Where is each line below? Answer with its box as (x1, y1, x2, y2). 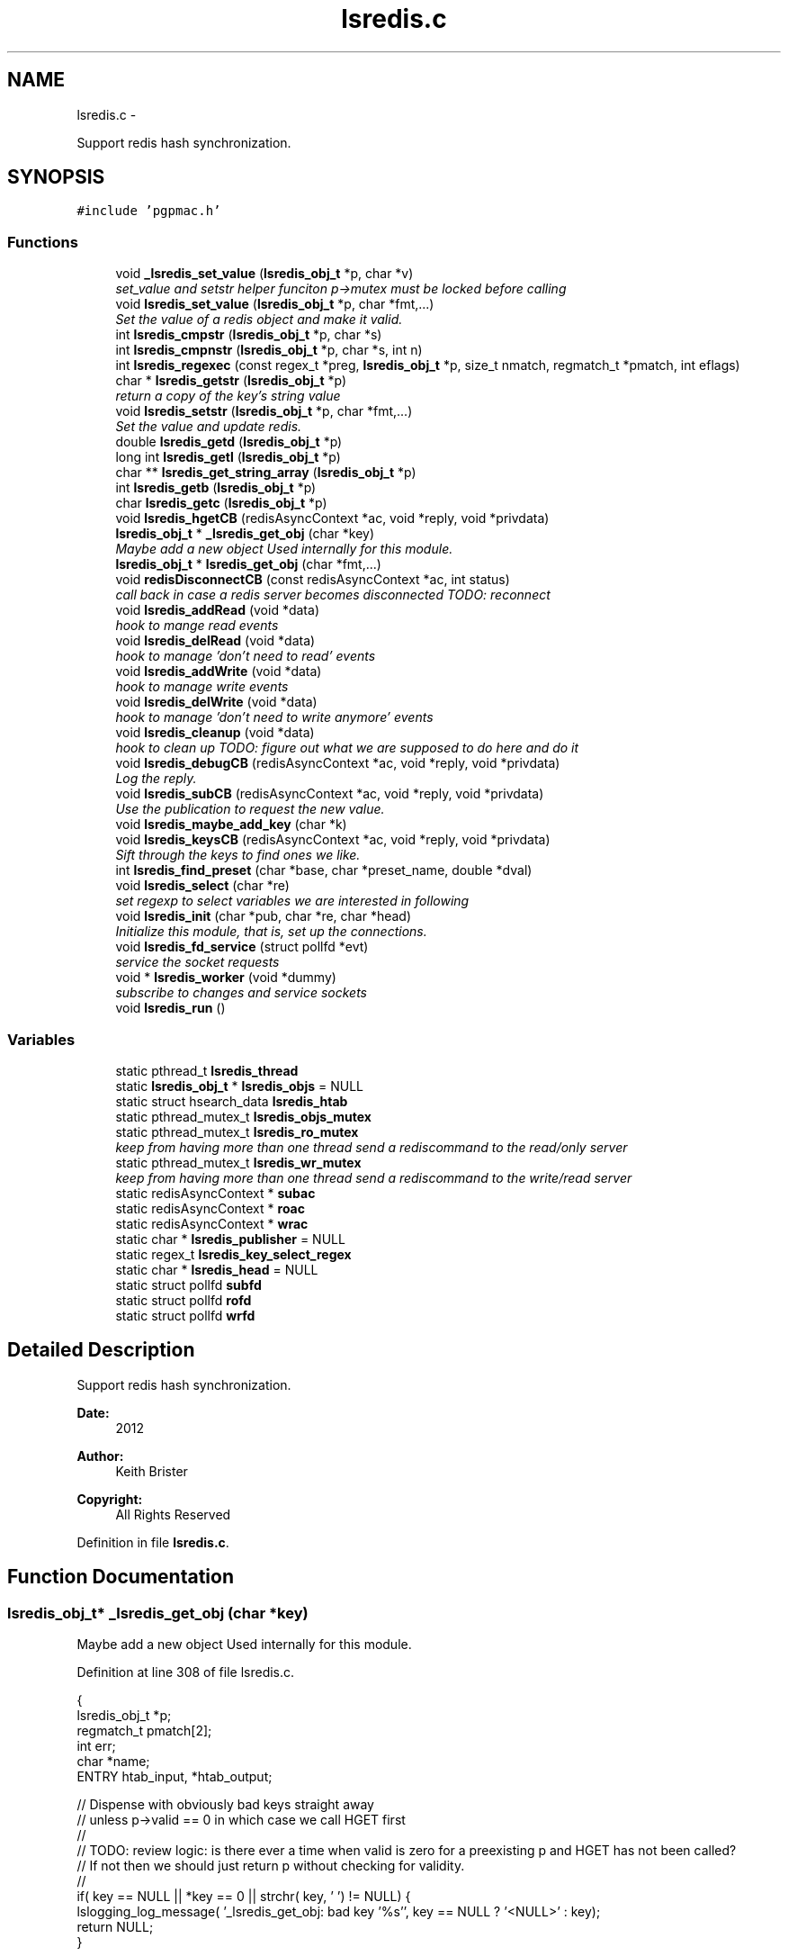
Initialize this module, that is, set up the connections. (115, 924, 427, 940)
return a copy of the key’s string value (115, 388, 341, 404)
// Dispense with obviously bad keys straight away (76, 1797, 374, 1812)
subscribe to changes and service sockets (115, 985, 367, 1001)
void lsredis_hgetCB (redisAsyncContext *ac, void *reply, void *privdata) (115, 510, 550, 527)
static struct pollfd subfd (115, 1276, 262, 1293)
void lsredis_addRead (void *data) (115, 602, 319, 618)
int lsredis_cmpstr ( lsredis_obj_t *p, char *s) (115, 327, 382, 343)
